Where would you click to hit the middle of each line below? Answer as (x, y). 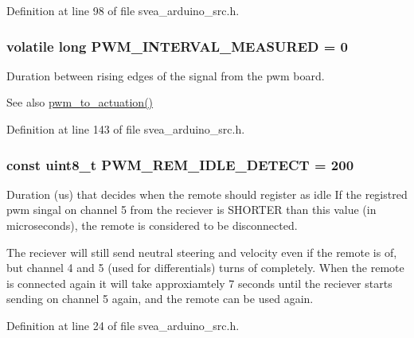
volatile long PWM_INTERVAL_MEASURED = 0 (178, 46)
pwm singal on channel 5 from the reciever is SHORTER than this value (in (191, 210)
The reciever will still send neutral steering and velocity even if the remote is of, (202, 252)
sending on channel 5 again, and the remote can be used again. (160, 299)
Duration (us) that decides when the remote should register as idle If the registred (207, 194)
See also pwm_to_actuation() (80, 102)
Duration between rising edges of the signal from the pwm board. (166, 75)
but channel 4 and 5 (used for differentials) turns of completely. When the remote (205, 268)
